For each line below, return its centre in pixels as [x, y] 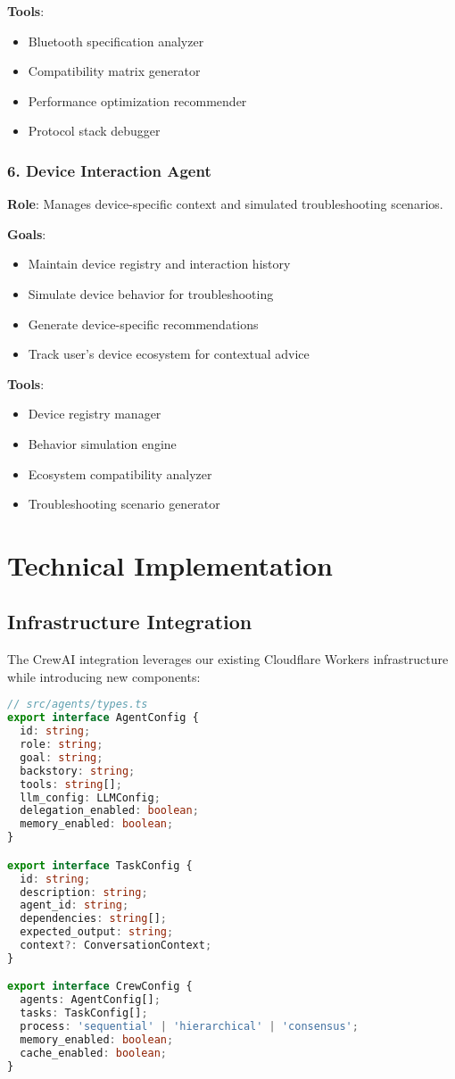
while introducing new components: [104, 676]
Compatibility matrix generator [114, 71]
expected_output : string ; [97, 932]
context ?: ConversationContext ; [116, 946]
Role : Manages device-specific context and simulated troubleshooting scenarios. [225, 204]
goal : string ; [62, 757]
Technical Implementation [170, 564]
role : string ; [62, 745]
